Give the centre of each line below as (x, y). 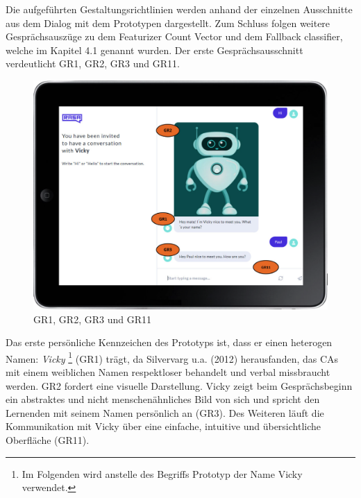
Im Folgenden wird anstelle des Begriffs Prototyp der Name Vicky (162, 473)
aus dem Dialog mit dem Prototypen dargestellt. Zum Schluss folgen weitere (168, 23)
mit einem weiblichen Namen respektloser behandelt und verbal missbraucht (168, 372)
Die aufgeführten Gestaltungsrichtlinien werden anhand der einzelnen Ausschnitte (179, 9)
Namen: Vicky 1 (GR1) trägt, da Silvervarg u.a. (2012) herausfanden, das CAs (172, 357)
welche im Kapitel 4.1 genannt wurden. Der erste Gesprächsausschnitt (154, 50)
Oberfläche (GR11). (48, 439)
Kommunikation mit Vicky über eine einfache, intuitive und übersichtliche (163, 426)
